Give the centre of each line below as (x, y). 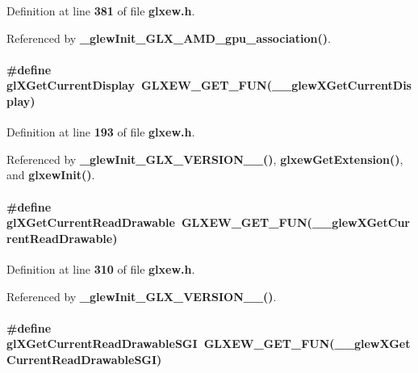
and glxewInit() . (51, 175)
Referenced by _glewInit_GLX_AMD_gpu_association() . (169, 38)
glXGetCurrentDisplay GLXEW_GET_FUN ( (139, 85)
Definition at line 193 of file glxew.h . (101, 132)
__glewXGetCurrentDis (341, 85)
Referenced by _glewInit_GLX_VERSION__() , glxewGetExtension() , (205, 159)
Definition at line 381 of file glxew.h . (101, 10)
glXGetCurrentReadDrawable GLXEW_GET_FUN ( (159, 222)
